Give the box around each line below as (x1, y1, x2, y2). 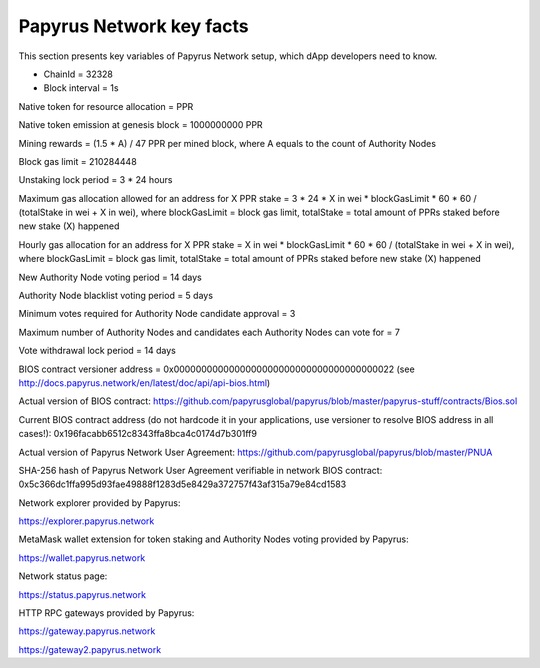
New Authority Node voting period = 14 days (18, 271, 202, 283)
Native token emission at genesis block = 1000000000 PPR (18, 119, 264, 131)
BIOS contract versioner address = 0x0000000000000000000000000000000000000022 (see (18, 363, 415, 375)
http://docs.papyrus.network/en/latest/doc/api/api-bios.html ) (18, 376, 271, 389)
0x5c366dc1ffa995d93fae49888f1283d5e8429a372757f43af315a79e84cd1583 (18, 478, 347, 490)
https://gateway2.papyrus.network (18, 643, 162, 655)
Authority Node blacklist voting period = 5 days (18, 290, 214, 302)
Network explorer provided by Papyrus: (18, 496, 181, 509)
